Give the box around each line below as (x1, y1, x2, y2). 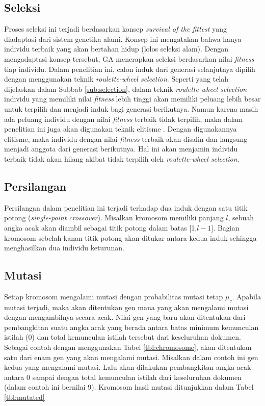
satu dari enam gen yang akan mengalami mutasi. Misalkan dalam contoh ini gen (4, 351, 258, 362)
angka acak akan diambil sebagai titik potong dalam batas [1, (4, 222, 197, 233)
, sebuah (228, 212, 254, 223)
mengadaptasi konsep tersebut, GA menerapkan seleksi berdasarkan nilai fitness (4, 53, 254, 64)
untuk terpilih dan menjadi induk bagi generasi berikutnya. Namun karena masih (4, 103, 258, 114)
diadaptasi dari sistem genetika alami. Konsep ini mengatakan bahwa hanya (4, 33, 242, 44)
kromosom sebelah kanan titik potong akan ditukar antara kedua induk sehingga (4, 232, 257, 243)
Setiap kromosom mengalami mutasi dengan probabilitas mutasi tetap (4, 291, 223, 301)
